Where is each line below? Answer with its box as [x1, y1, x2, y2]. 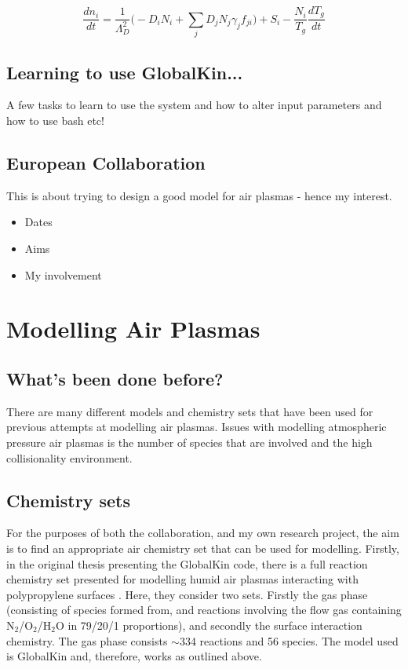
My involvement [24, 266, 102, 283]
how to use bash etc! [6, 112, 104, 129]
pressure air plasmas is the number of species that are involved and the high [6, 433, 373, 450]
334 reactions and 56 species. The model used [179, 632, 399, 649]
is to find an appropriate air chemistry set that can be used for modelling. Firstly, [6, 539, 399, 556]
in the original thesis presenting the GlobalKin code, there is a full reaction [6, 555, 368, 572]
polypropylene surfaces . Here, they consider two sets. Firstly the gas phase [6, 586, 368, 602]
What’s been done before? [6, 366, 224, 390]
